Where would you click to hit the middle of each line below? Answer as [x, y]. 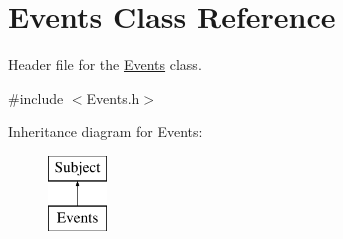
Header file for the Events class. [105, 64]
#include [36, 97]
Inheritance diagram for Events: [105, 131]
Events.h [113, 97]
